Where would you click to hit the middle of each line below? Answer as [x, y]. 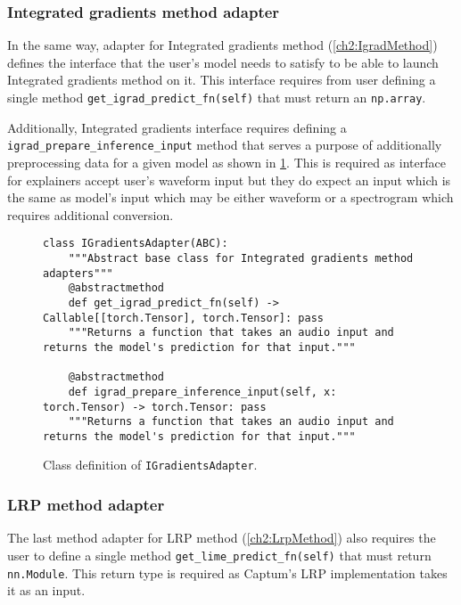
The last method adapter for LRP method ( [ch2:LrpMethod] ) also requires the [222, 538]
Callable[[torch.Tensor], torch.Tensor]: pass [183, 318]
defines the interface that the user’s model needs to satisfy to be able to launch [223, 62]
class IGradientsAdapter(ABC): [136, 244]
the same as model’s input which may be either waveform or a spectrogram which [230, 197]
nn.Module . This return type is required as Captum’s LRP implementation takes [227, 572]
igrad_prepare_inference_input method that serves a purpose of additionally [225, 145]
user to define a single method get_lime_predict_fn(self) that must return [219, 555]
